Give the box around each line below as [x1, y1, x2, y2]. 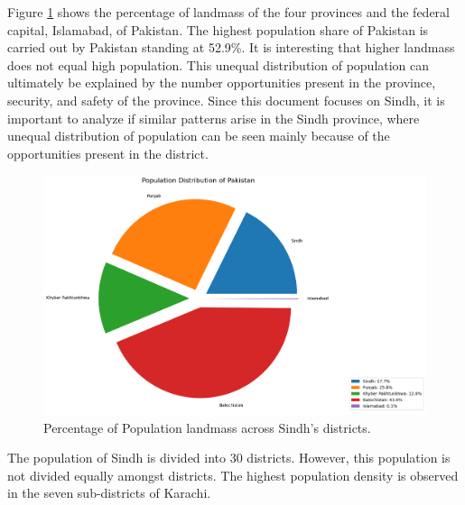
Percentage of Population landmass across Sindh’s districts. [43, 418, 371, 436]
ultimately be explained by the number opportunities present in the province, [7, 73, 436, 92]
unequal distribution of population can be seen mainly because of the [7, 126, 390, 145]
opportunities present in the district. [7, 143, 209, 162]
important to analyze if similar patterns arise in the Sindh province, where [7, 108, 420, 127]
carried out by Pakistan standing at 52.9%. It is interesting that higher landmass [7, 38, 455, 57]
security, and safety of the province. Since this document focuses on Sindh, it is [7, 90, 445, 109]
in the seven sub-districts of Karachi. [7, 483, 211, 502]
